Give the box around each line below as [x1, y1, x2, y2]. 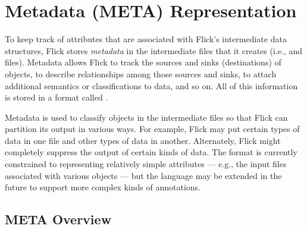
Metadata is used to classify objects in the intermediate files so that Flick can [5, 111, 288, 123]
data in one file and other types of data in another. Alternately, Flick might [5, 134, 281, 146]
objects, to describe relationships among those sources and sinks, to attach [5, 67, 277, 80]
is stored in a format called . [5, 91, 108, 103]
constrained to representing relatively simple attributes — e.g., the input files [5, 158, 287, 170]
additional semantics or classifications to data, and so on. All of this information [5, 79, 298, 92]
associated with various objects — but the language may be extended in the [5, 169, 282, 181]
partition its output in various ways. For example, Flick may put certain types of [5, 123, 300, 135]
